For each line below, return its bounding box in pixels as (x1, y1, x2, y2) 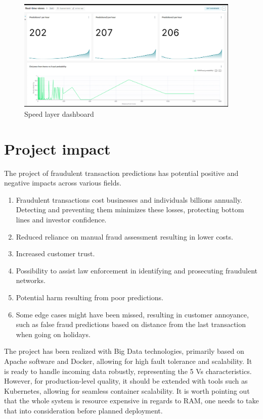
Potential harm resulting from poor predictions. (16, 292, 163, 303)
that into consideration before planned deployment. (4, 405, 163, 415)
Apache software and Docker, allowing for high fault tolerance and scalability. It (4, 355, 252, 366)
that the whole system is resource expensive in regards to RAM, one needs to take (4, 395, 259, 406)
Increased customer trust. (16, 248, 95, 259)
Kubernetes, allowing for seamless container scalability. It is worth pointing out (4, 385, 250, 396)
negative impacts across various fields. (4, 177, 121, 188)
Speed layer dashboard (24, 108, 94, 119)
